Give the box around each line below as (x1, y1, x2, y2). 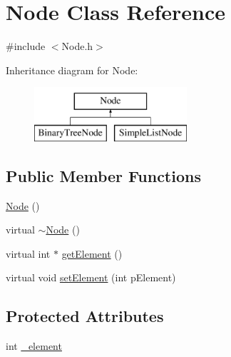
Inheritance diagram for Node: (6, 62, 138, 77)
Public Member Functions (6, 164, 201, 186)
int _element (6, 338, 62, 353)
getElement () (61, 246, 123, 261)
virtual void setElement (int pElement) (6, 270, 176, 285)
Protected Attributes (6, 305, 164, 327)
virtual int (6, 246, 51, 261)
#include (6, 39, 46, 54)
